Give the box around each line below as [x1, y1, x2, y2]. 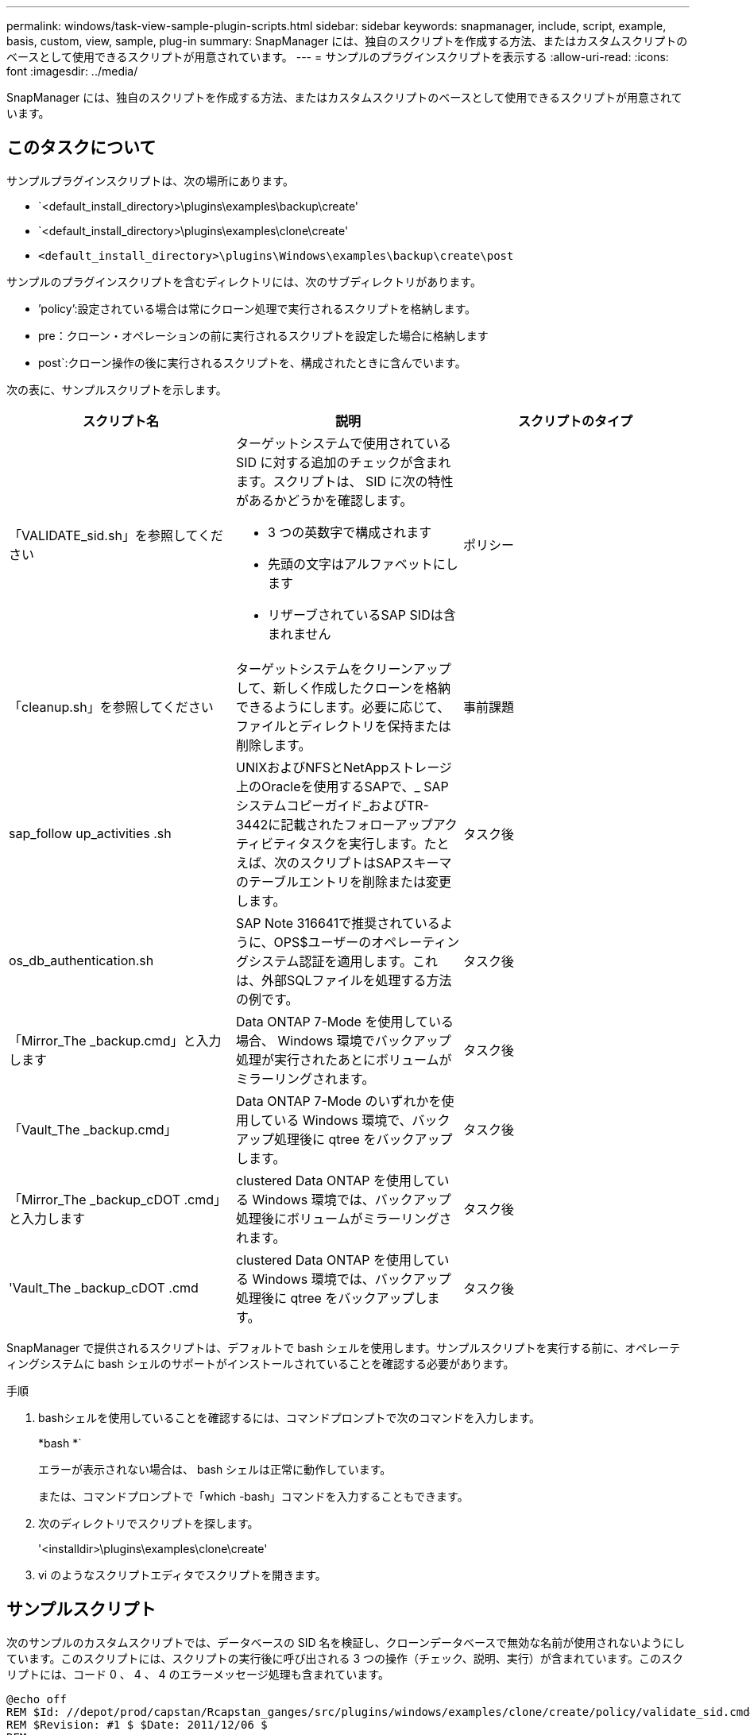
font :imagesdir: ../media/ [6, 64, 138, 78]
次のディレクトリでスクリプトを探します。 [38, 1516, 259, 1530]
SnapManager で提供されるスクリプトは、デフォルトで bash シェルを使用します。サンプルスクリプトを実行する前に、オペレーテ [6, 1340, 681, 1354]
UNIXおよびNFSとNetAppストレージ [235, 759, 452, 775]
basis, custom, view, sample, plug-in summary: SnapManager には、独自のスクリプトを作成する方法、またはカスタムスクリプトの [6, 34, 688, 48]
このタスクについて [6, 137, 157, 158]
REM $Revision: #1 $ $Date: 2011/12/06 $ [6, 1718, 268, 1731]
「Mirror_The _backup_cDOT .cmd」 [9, 1191, 227, 1208]
